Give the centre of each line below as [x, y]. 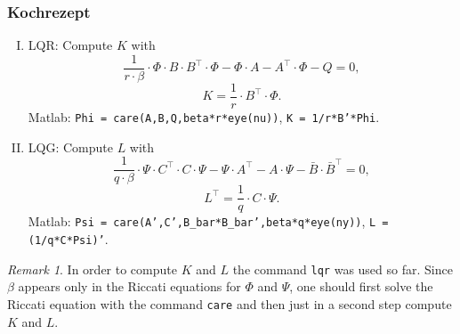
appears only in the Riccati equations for [129, 286]
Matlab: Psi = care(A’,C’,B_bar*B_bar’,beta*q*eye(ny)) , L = [208, 221]
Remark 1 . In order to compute [92, 269]
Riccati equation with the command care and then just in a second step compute [230, 303]
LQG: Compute [70, 147]
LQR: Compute [70, 45]
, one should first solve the [361, 286]
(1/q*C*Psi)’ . [68, 238]
